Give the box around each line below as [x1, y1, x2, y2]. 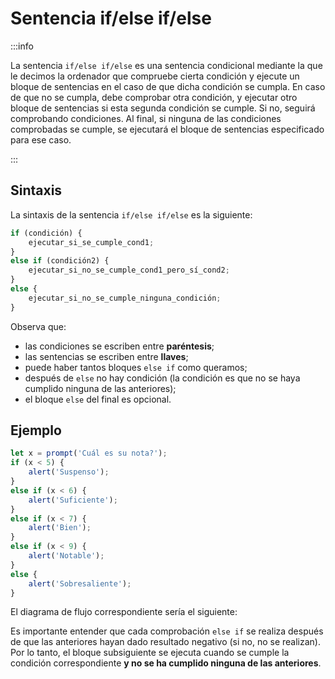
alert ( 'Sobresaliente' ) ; [28, 578, 132, 589]
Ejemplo [10, 422, 62, 439]
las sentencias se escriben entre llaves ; [24, 350, 189, 362]
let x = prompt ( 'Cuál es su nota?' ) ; [10, 448, 168, 459]
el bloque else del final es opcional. [24, 393, 172, 405]
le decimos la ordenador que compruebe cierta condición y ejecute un [10, 70, 300, 82]
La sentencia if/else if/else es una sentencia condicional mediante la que [10, 59, 323, 71]
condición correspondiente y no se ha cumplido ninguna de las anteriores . [10, 657, 322, 669]
